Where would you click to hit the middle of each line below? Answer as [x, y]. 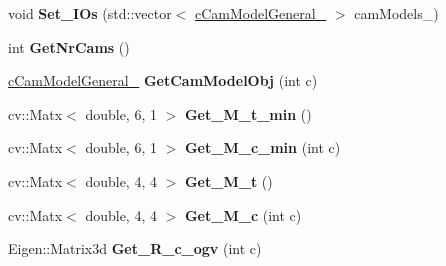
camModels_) [396, 13]
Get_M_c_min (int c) [262, 147]
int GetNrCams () [69, 46]
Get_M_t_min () [248, 113]
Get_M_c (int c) [243, 214]
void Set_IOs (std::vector [90, 13]
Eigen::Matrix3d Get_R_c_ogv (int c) [135, 248]
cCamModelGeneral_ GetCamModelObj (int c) [163, 80]
